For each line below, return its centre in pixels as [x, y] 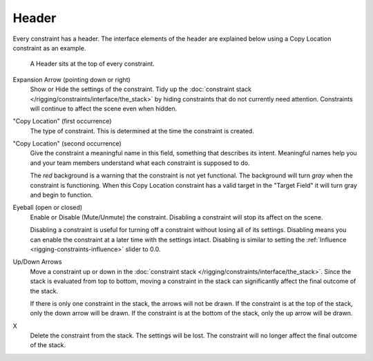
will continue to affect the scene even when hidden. [104, 108]
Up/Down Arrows [37, 262]
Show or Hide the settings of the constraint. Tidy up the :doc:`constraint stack [141, 89]
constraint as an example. [49, 48]
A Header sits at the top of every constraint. [92, 64]
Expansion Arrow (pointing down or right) [71, 79]
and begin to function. [61, 195]
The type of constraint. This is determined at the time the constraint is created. [142, 130]
